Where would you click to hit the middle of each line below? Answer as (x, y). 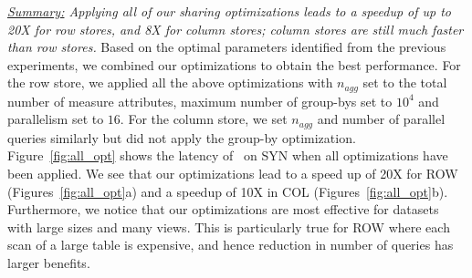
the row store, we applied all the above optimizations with (170, 82)
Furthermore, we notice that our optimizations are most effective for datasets (223, 209)
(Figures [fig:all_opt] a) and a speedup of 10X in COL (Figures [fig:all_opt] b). (228, 191)
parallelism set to (56, 119)
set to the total (405, 82)
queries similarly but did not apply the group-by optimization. (182, 137)
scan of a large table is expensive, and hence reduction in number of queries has (231, 245)
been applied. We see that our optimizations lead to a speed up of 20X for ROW (233, 174)
